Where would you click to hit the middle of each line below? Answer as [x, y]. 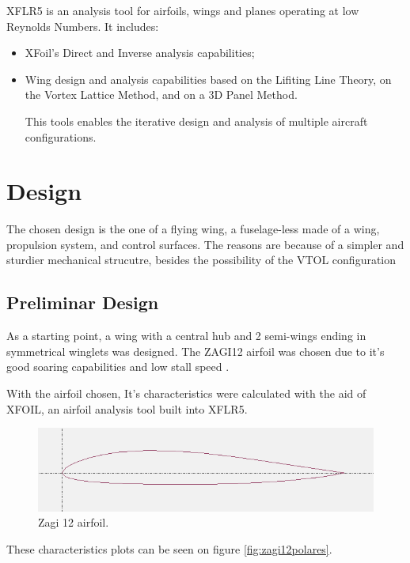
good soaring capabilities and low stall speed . [118, 367]
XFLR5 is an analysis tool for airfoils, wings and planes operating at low [183, 10]
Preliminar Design [83, 302]
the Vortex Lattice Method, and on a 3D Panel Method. [161, 94]
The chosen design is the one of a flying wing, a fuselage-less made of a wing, [193, 229]
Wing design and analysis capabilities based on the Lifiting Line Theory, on [208, 79]
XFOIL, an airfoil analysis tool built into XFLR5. [127, 408]
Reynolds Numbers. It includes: [83, 26]
